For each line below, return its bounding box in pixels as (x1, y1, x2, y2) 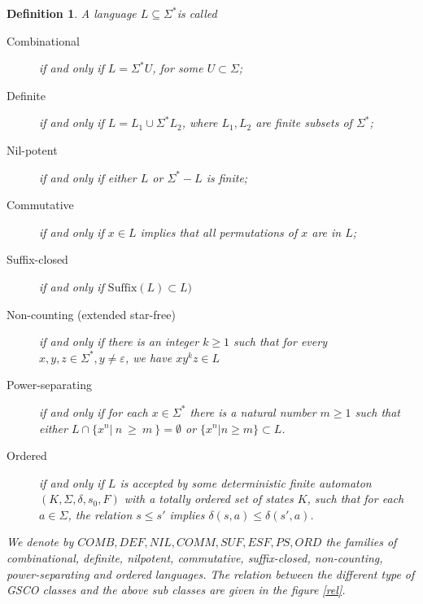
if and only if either (39, 169, 137, 186)
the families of (325, 533, 397, 550)
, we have (124, 348, 172, 365)
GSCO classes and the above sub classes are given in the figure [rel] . (7, 581, 346, 598)
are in (312, 223, 342, 240)
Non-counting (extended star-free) (7, 305, 176, 322)
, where (181, 114, 218, 131)
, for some (152, 59, 203, 77)
